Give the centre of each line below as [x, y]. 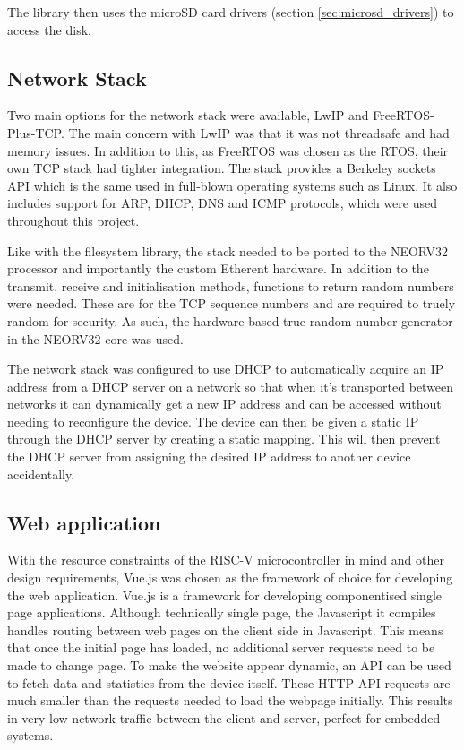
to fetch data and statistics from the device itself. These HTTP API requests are [229, 682]
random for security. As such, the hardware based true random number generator [230, 320]
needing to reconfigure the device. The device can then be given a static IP [213, 421]
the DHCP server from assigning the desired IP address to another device [209, 457]
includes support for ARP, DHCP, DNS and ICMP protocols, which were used [223, 203]
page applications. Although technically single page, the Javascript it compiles [222, 612]
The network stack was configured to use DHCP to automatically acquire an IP [226, 369]
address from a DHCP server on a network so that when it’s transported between [231, 386]
